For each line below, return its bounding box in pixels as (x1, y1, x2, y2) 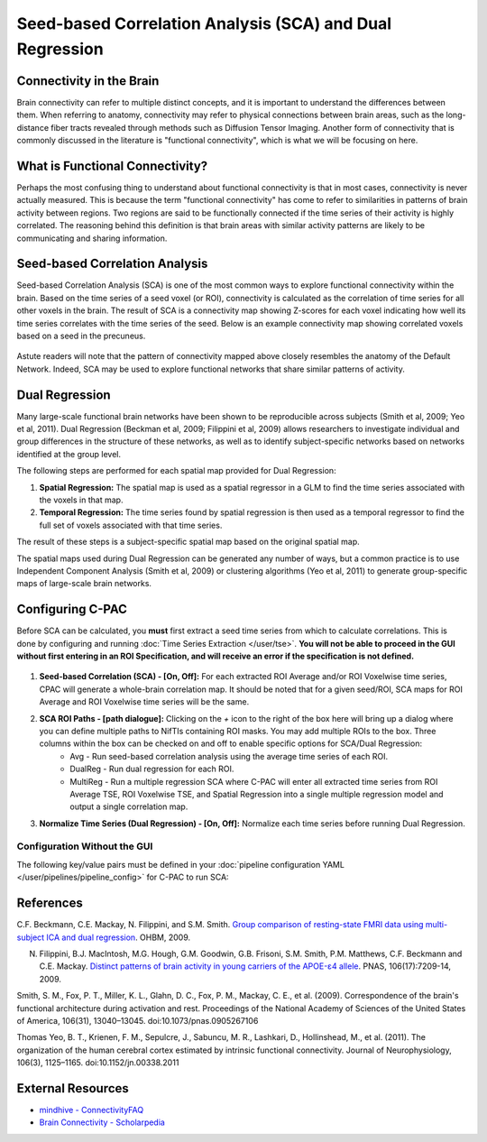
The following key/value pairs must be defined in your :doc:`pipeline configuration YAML (16, 859, 345, 870)
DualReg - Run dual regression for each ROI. (69, 763, 234, 775)
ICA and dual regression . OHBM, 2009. (46, 932, 191, 943)
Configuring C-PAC (16, 602, 128, 617)
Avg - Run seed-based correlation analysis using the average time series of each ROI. (69, 751, 389, 761)
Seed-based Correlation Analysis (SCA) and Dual (16, 14, 392, 33)
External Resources (16, 1081, 130, 1096)
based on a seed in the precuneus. (16, 330, 146, 341)
